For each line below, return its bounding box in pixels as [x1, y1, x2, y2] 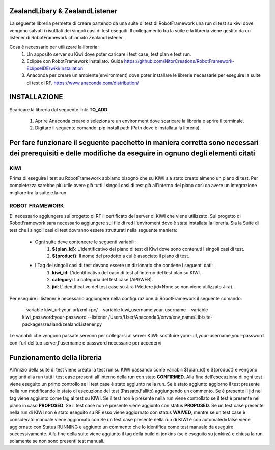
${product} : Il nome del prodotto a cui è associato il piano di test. [52, 253, 189, 259]
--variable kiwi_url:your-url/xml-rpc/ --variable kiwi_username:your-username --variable [22, 307, 208, 313]
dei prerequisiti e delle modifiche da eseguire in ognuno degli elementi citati [9, 149, 256, 157]
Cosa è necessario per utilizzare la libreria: [9, 44, 99, 50]
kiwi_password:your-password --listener [22, 314, 107, 320]
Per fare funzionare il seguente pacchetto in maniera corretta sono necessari [9, 138, 259, 147]
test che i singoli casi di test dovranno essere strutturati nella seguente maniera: [9, 227, 178, 233]
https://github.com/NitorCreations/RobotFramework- [124, 58, 234, 64]
